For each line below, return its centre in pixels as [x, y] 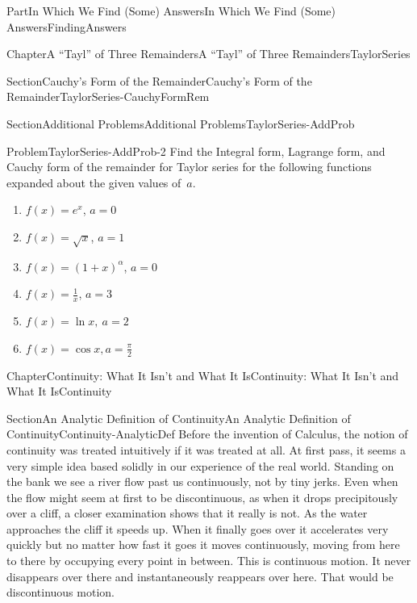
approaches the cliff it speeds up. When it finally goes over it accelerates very [198, 528]
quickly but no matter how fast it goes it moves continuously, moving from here [203, 544]
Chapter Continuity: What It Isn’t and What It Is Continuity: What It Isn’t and [203, 375]
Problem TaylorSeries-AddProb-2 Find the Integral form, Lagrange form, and [196, 151]
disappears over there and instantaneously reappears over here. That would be [200, 576]
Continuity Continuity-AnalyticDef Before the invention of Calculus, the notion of [207, 434]
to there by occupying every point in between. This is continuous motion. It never [209, 561]
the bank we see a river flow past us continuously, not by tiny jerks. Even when [202, 482]
